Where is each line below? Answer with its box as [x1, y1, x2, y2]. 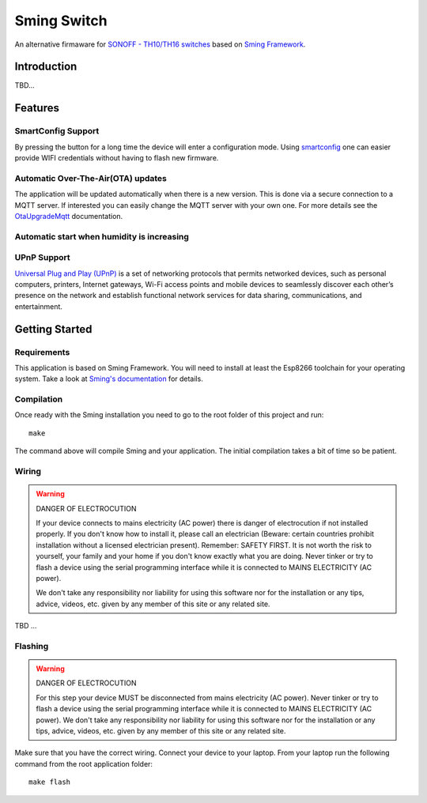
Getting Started [14, 322, 93, 336]
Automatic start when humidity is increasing [14, 231, 190, 242]
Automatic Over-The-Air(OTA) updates [14, 172, 168, 183]
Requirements [14, 346, 70, 357]
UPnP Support [14, 252, 70, 263]
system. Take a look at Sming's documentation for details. [14, 374, 203, 383]
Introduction [14, 60, 77, 74]
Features [14, 101, 59, 115]
